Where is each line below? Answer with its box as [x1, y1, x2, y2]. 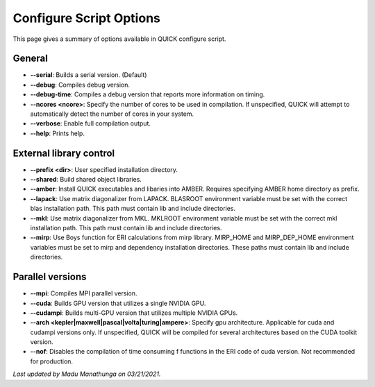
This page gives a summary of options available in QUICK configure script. [12, 35, 226, 43]
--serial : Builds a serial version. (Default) [30, 71, 147, 79]
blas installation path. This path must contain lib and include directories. [30, 205, 236, 213]
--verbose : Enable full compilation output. [30, 119, 151, 128]
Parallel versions [12, 271, 87, 283]
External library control [12, 147, 115, 159]
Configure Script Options [12, 10, 161, 26]
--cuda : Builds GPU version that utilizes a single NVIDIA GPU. [30, 299, 206, 307]
